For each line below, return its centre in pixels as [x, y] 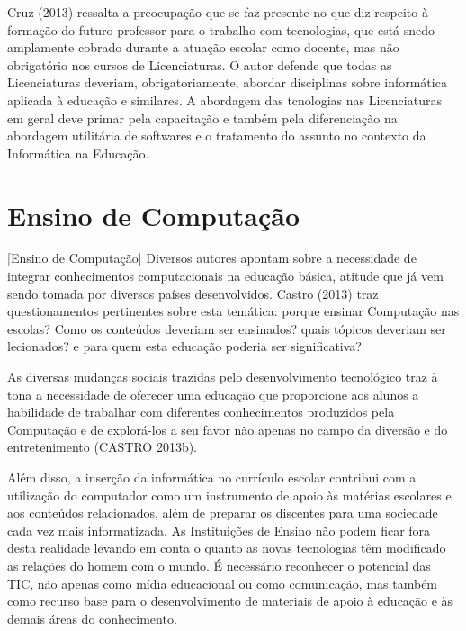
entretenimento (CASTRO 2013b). [103, 447]
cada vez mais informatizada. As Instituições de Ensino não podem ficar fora [219, 530]
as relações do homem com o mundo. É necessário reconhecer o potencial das [219, 565]
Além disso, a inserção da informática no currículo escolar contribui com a [212, 477]
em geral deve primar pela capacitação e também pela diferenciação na [202, 117]
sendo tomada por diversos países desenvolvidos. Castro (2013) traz [193, 293]
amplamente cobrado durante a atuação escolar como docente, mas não [203, 47]
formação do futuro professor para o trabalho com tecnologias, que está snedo [221, 29]
